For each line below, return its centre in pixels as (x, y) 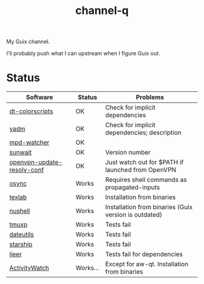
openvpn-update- (36, 162)
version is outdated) (134, 215)
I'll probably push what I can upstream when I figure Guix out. (83, 54)
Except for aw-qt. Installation (147, 264)
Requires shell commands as (146, 180)
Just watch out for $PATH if (144, 162)
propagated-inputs (133, 187)
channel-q (102, 11)
